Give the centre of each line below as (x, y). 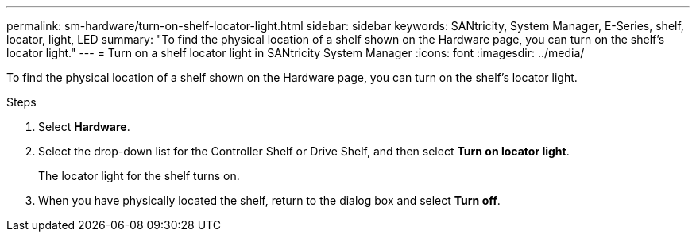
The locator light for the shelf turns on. (139, 176)
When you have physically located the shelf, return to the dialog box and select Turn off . (269, 200)
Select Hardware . (84, 127)
